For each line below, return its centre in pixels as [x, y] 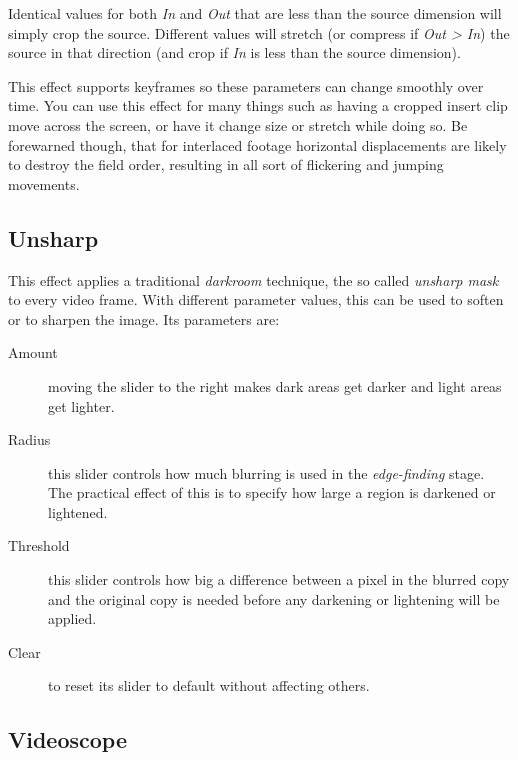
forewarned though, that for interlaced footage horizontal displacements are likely [257, 144]
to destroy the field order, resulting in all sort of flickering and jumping [226, 164]
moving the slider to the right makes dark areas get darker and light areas [275, 385]
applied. [72, 618]
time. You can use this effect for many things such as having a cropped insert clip [258, 105]
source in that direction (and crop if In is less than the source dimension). [234, 52]
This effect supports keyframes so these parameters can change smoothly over [246, 85]
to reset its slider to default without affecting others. [209, 685]
